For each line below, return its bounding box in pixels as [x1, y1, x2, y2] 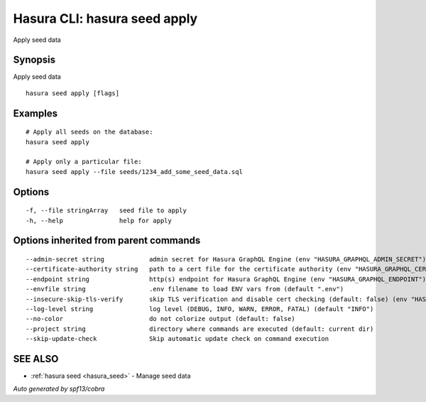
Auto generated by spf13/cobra [13, 384, 105, 393]
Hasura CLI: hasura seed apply [13, 11, 198, 26]
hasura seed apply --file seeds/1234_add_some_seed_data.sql [26, 168, 243, 175]
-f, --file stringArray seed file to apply [26, 207, 187, 214]
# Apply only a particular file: [26, 158, 142, 166]
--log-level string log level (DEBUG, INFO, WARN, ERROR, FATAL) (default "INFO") [26, 305, 374, 313]
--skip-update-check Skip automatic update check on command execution [26, 335, 329, 343]
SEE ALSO [13, 352, 59, 365]
